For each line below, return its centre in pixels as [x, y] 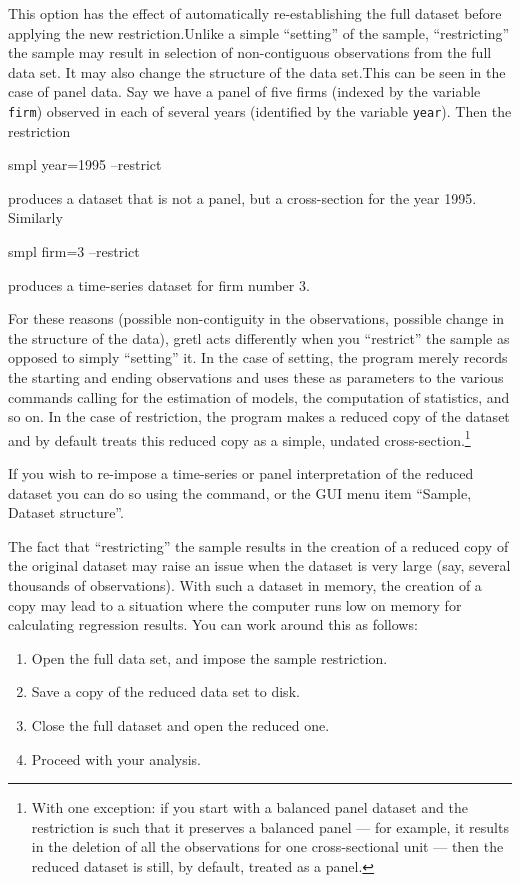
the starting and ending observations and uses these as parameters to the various [256, 376]
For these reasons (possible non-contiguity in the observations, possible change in [256, 318]
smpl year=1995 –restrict [85, 164]
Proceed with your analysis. [116, 758]
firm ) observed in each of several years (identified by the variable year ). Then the [260, 110]
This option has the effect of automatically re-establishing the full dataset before [255, 13]
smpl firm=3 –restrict [74, 251]
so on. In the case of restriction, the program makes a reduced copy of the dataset [259, 416]
